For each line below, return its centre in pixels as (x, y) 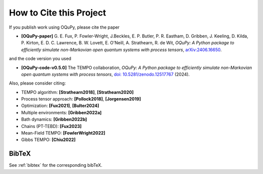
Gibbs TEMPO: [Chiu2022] (48, 140)
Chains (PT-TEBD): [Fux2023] (51, 126)
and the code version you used (40, 59)
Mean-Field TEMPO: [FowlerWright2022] (63, 133)
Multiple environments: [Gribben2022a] (61, 112)
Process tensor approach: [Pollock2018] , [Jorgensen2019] (81, 99)
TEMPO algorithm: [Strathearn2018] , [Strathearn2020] (77, 92)
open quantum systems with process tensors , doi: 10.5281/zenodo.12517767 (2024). (105, 74)
